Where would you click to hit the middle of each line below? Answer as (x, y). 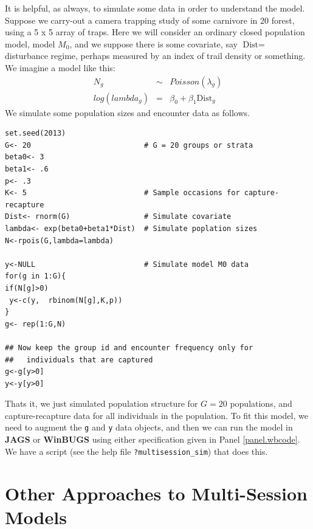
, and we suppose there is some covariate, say (153, 43)
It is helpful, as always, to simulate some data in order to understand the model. (155, 8)
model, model (30, 43)
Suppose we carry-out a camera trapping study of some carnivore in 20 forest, (150, 20)
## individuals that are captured (79, 360)
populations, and (261, 403)
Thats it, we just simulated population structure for (101, 403)
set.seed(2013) (36, 133)
